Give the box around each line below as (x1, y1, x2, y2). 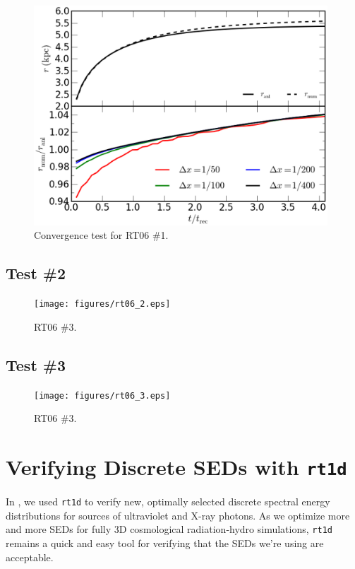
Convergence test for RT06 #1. (34, 228, 169, 242)
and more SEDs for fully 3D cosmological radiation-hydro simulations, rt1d (6, 522, 332, 536)
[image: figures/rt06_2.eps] (34, 299, 171, 310)
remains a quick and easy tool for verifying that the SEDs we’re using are (6, 536, 324, 551)
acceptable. (6, 549, 54, 564)
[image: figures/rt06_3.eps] (34, 390, 171, 401)
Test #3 (6, 353, 66, 375)
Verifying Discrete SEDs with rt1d (6, 452, 347, 481)
